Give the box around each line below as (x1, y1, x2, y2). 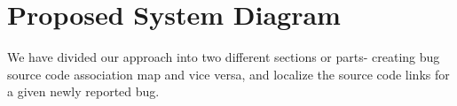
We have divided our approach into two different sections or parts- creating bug (7, 48, 440, 66)
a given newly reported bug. (7, 82, 160, 101)
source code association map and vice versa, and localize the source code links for (7, 64, 450, 83)
